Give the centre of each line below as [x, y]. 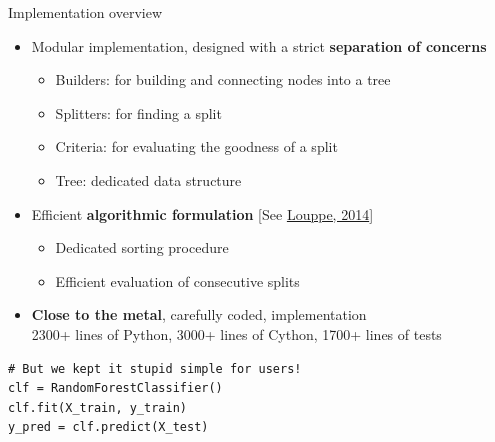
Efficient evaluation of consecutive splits [177, 280]
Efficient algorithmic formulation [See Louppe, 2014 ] [202, 213]
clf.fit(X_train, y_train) [97, 407]
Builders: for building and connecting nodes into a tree [223, 79]
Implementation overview [85, 12]
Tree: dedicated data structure [148, 179]
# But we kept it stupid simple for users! [155, 368]
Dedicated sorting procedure [142, 247]
